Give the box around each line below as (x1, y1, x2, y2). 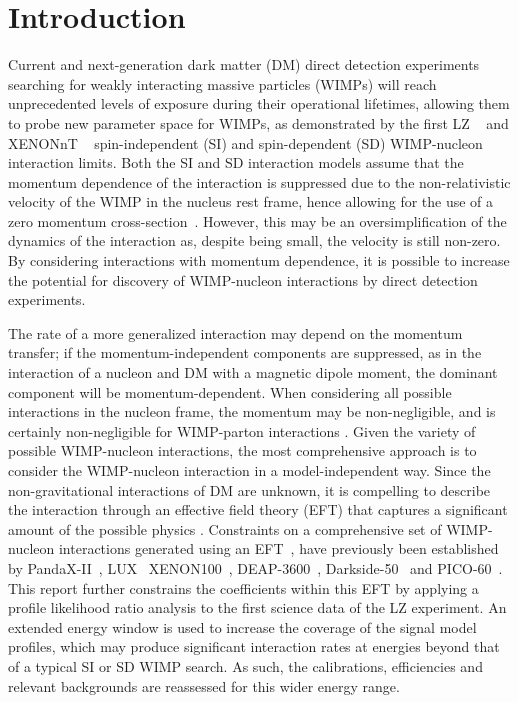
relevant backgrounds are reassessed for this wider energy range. (8, 675, 400, 696)
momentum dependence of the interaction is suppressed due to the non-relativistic (8, 171, 511, 192)
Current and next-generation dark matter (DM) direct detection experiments (8, 54, 480, 75)
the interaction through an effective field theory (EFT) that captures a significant (8, 499, 508, 520)
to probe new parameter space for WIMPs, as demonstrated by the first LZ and (8, 112, 509, 133)
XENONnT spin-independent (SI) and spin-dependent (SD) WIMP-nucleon (8, 132, 483, 153)
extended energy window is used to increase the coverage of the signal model (8, 616, 477, 637)
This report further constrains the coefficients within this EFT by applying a (8, 577, 479, 598)
